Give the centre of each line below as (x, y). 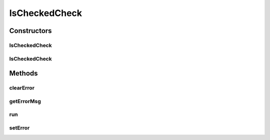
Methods (23, 73)
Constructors (30, 31)
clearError (22, 88)
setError (19, 127)
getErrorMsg (25, 101)
